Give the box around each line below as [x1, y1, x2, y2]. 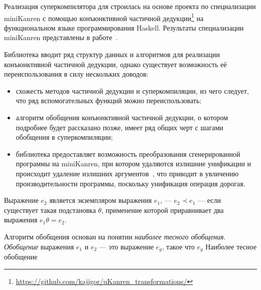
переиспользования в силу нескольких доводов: [4, 69, 149, 79]
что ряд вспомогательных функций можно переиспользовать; [16, 95, 202, 106]
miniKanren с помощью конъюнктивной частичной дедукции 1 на [4, 11, 204, 23]
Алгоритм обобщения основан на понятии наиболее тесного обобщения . [4, 231, 226, 241]
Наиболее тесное [205, 241, 256, 251]
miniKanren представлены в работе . [4, 32, 118, 43]
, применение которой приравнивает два [101, 204, 224, 215]
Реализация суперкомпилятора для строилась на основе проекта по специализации [4, 1, 256, 11]
